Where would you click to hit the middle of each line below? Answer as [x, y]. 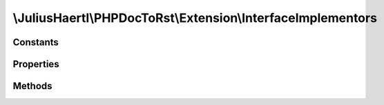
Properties [36, 64]
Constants [36, 42]
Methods [32, 86]
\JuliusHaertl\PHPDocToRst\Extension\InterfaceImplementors [195, 18]
